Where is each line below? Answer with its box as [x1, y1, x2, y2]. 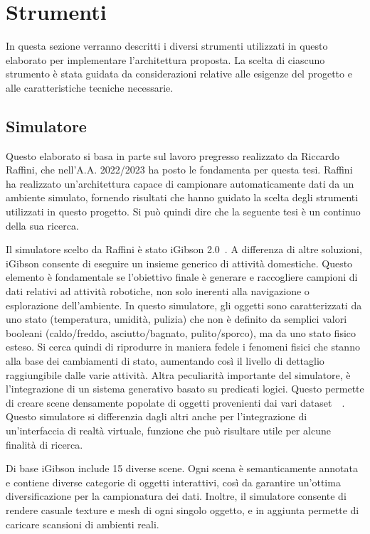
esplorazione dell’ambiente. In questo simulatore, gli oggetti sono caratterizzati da [6, 297, 362, 312]
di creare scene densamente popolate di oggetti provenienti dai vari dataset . [6, 395, 345, 410]
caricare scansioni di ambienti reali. [6, 516, 159, 531]
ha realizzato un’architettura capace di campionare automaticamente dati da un [6, 176, 354, 191]
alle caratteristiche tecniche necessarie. [6, 80, 174, 95]
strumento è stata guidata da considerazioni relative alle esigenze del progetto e [6, 66, 352, 81]
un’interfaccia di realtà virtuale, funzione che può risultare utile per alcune [6, 422, 331, 437]
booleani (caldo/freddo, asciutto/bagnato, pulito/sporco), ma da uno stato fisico [6, 325, 356, 340]
